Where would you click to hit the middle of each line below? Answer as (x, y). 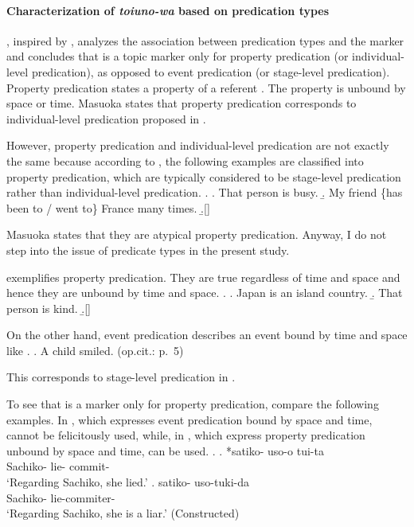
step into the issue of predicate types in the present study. (148, 250)
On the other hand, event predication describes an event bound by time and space (207, 335)
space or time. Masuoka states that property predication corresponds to (182, 103)
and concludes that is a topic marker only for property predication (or (178, 56)
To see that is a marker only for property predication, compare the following (193, 404)
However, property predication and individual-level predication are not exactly (198, 145)
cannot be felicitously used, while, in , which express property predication (186, 435)
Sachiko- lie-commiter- (61, 497)
